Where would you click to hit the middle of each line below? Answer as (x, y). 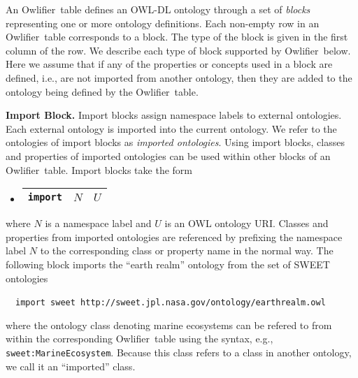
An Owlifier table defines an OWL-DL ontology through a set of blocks (158, 9)
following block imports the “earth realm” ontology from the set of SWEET (168, 264)
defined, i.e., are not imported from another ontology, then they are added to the (179, 77)
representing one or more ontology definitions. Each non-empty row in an (163, 23)
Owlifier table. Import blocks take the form (99, 169)
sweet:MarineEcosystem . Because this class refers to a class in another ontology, (179, 352)
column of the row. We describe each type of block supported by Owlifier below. (178, 50)
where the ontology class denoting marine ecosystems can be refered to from (169, 325)
